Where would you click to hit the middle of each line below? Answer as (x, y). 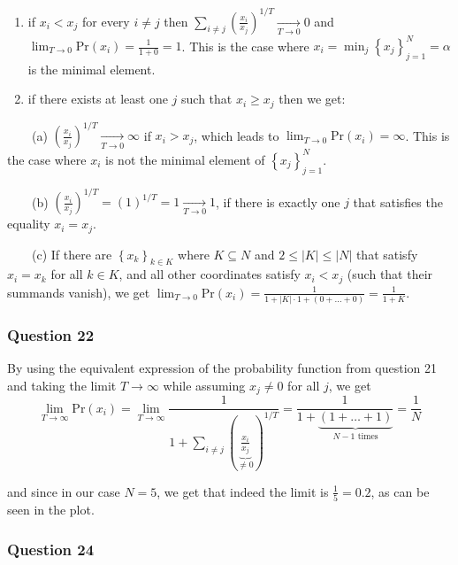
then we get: (312, 99)
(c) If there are (72, 254)
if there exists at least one (98, 99)
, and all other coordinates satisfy (210, 274)
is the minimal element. (92, 69)
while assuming (204, 385)
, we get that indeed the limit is (243, 491)
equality (29, 224)
